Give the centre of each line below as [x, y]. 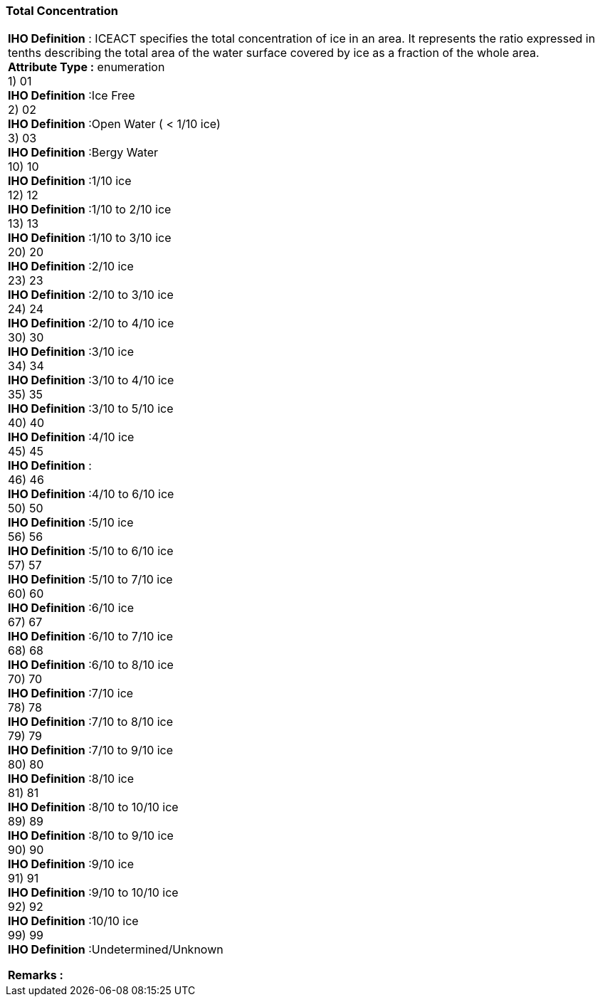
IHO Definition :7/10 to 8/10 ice [91, 722]
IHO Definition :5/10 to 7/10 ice [90, 580]
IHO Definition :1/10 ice [70, 181]
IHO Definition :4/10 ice [71, 437]
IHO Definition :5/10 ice [71, 523]
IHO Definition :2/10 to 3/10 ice [91, 295]
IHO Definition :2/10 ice [71, 267]
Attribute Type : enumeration [86, 67]
